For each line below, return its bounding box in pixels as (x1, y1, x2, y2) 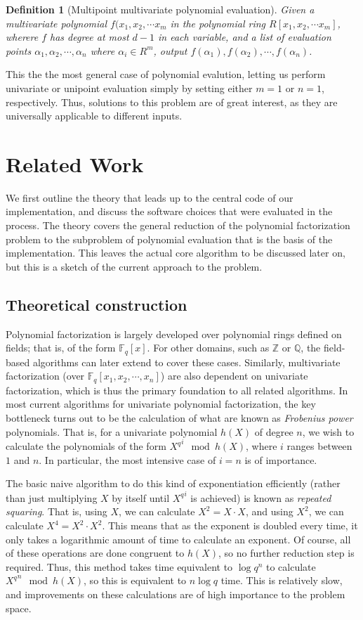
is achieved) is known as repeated (190, 490, 331, 505)
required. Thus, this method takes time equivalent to (6, 559, 233, 574)
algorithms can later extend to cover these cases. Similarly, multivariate (32, 354, 341, 369)
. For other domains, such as (147, 340, 270, 355)
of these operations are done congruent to (6, 545, 185, 560)
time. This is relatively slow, (220, 573, 343, 588)
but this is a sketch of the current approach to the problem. (6, 259, 263, 273)
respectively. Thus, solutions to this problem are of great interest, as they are (6, 94, 338, 109)
